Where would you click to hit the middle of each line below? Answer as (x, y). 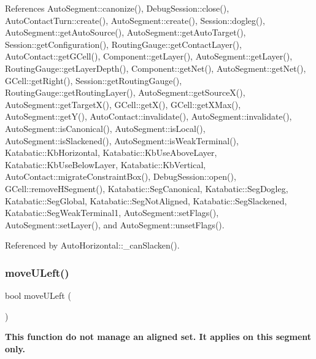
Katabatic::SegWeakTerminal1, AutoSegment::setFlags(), (112, 213)
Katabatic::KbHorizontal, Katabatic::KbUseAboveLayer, (111, 152)
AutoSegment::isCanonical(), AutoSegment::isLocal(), (105, 128)
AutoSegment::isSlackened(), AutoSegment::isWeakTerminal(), (122, 140)
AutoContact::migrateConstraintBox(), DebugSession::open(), (121, 176)
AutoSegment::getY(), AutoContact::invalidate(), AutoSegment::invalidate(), (148, 116)
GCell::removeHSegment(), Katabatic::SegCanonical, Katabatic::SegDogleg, (147, 188)
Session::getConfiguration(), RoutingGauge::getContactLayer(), (123, 44)
